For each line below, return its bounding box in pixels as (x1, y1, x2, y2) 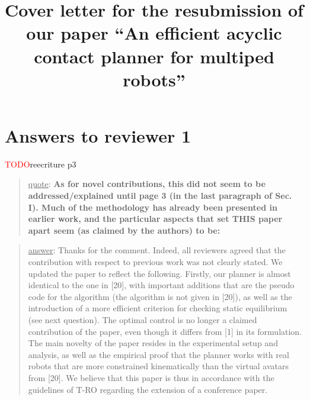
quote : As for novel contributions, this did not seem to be (28, 178, 266, 190)
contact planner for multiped (34, 44, 274, 68)
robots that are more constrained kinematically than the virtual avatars (28, 360, 289, 372)
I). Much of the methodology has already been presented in (28, 201, 277, 213)
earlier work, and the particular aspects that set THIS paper (28, 212, 283, 225)
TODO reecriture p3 (5, 157, 76, 170)
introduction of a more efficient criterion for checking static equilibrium (28, 302, 287, 314)
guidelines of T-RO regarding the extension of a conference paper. (28, 383, 268, 395)
